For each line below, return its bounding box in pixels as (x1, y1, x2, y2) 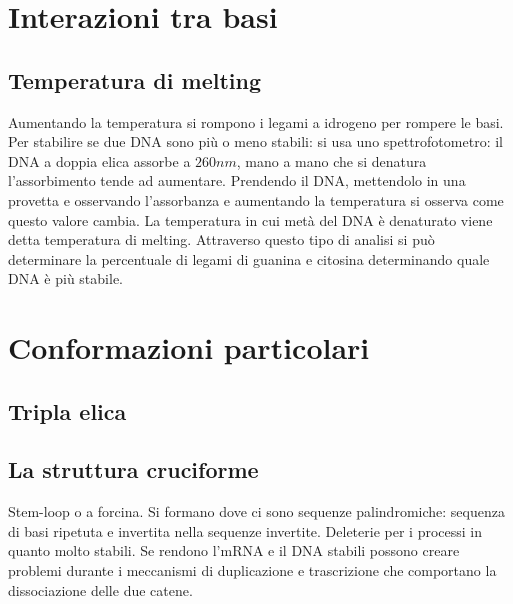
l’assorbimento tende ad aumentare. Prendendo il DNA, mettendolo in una (8, 170, 466, 191)
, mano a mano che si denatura (236, 150, 427, 171)
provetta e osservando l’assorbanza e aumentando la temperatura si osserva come (8, 189, 504, 210)
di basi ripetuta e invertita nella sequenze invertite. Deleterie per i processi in (8, 520, 482, 541)
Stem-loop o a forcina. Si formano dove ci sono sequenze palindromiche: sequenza (8, 501, 505, 522)
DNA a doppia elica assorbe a (8, 150, 191, 171)
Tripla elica (8, 395, 127, 426)
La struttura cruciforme (8, 454, 259, 485)
